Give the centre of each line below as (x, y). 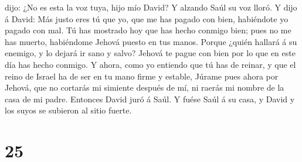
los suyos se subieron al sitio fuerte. (68, 110)
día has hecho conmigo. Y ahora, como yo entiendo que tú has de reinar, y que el (150, 64)
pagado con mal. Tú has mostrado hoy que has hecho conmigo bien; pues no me (148, 30)
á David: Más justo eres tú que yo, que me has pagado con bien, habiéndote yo (147, 18)
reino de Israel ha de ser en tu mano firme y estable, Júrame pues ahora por (142, 76)
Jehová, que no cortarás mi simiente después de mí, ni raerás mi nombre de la (145, 87)
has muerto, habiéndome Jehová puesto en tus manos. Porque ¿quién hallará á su (151, 41)
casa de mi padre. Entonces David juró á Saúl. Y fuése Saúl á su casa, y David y (150, 99)
